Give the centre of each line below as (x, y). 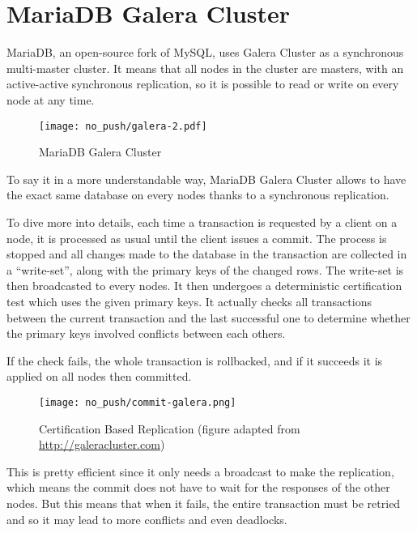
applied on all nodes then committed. (99, 376)
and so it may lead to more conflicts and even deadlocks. (147, 519)
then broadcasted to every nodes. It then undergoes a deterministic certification (204, 286)
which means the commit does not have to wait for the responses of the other (198, 487)
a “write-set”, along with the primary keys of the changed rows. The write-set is (205, 269)
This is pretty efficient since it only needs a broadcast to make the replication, (200, 471)
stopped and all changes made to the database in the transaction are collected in (207, 254)
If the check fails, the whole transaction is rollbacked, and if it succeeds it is (195, 360)
